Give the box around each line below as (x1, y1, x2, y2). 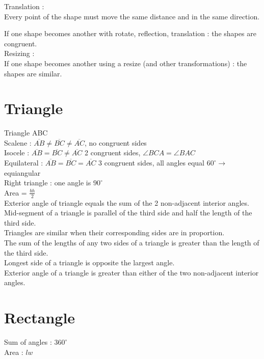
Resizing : (4, 48, 35, 59)
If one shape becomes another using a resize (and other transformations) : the (4, 58, 247, 68)
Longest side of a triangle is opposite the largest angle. (4, 257, 175, 268)
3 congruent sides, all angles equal (98, 157, 204, 168)
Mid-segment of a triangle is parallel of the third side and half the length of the (4, 207, 252, 218)
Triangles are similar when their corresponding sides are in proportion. (4, 227, 225, 238)
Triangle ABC (4, 127, 48, 138)
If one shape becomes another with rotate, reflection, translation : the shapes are (4, 28, 256, 39)
